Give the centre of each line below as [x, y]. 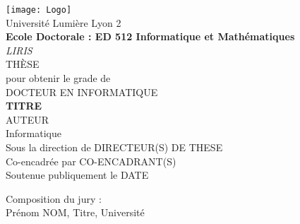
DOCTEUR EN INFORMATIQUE [82, 92]
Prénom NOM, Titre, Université [75, 212]
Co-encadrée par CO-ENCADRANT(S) [91, 161]
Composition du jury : [54, 198]
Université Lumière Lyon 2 [64, 22]
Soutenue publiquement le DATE [77, 175]
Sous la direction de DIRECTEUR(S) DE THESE [114, 147]
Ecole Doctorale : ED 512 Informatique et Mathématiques [150, 36]
